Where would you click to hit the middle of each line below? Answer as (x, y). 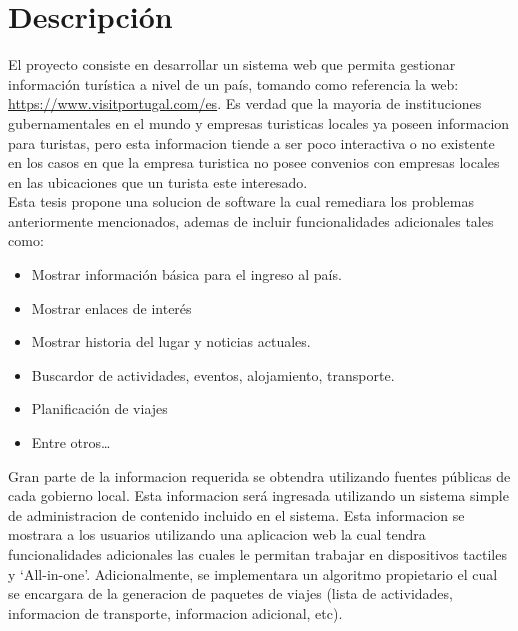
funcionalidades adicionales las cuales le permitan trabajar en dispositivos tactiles (257, 554)
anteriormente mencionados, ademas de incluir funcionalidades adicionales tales (251, 220)
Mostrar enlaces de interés (111, 307)
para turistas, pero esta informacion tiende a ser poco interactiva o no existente (251, 142)
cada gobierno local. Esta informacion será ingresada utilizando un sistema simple (258, 495)
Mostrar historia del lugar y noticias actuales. (171, 341)
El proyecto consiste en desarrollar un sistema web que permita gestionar (232, 64)
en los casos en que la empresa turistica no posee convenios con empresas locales (254, 162)
